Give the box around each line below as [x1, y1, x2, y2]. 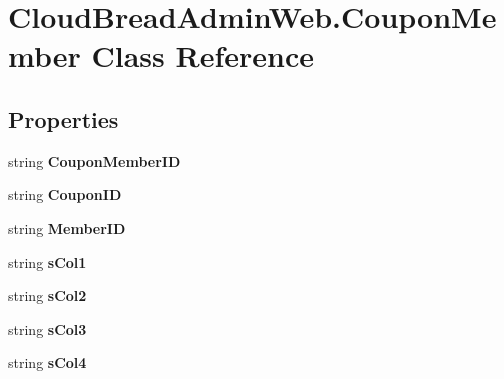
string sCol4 [8, 352, 87, 373]
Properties [8, 103, 119, 134]
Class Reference [91, 35, 314, 76]
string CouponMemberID [8, 150, 181, 171]
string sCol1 [8, 251, 87, 272]
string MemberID [8, 217, 126, 238]
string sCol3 [8, 318, 87, 339]
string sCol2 [8, 285, 87, 306]
